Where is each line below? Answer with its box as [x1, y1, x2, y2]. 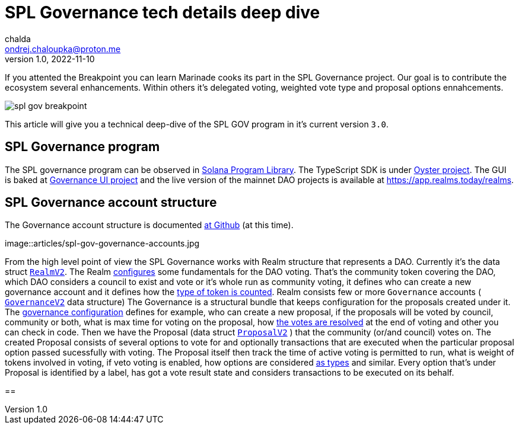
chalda [5, 33, 31, 44]
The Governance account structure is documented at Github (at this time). [5, 220, 294, 230]
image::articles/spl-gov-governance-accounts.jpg [5, 238, 200, 249]
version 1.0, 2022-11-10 [5, 53, 95, 64]
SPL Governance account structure [5, 195, 217, 210]
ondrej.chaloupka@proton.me [5, 43, 121, 54]
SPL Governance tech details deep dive [5, 2, 320, 23]
